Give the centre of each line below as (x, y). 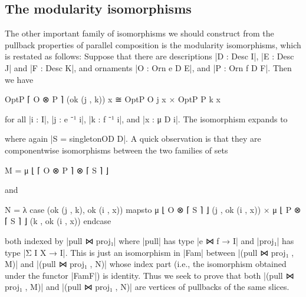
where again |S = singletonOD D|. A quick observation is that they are (133, 139)
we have (19, 79)
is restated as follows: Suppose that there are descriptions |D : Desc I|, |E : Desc (149, 56)
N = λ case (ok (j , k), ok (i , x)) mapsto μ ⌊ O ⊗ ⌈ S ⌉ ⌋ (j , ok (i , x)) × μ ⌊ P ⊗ (153, 209)
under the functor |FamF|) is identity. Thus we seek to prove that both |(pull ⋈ (149, 275)
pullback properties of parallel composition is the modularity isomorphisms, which (153, 44)
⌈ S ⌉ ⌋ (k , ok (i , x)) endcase (58, 221)
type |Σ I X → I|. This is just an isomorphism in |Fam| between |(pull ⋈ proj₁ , (149, 252)
